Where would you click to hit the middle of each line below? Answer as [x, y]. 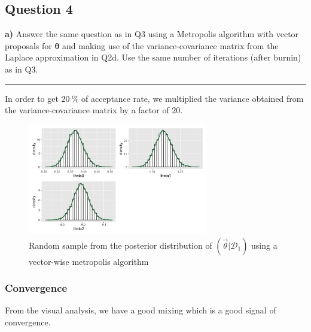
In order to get [32, 98]
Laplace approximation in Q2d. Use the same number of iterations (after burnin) [153, 57]
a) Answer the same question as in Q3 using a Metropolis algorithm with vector [152, 34]
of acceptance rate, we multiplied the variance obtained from [193, 98]
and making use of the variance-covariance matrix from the [170, 45]
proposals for [28, 45]
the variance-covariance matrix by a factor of [87, 110]
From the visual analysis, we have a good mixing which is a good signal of [141, 310]
